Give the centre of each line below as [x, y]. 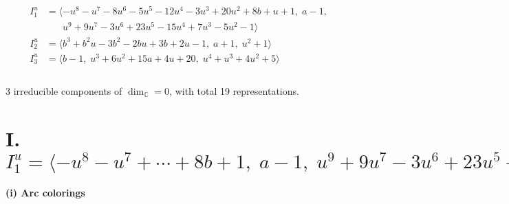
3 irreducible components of [64, 90]
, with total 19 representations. [234, 90]
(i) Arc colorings [45, 192]
